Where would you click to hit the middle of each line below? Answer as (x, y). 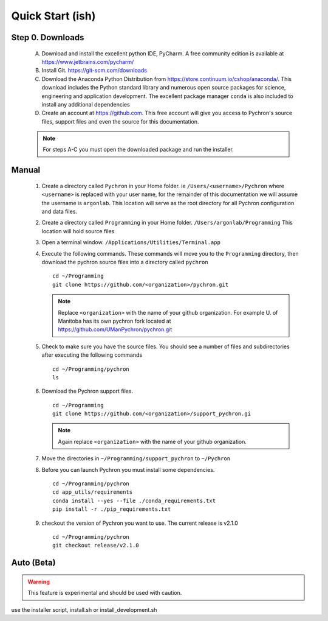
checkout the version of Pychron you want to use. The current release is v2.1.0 (140, 523)
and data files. (60, 212)
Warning (39, 581)
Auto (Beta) (33, 563)
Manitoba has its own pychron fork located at (114, 321)
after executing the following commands (92, 355)
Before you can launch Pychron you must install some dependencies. (128, 469)
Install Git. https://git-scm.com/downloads (94, 71)
